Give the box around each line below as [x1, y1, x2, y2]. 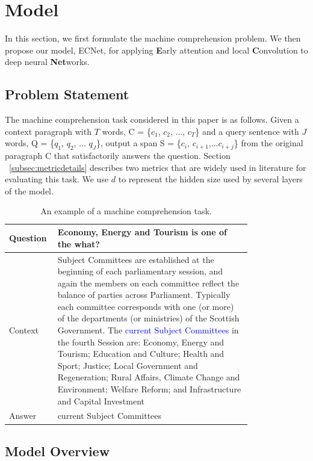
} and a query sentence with [195, 125, 299, 137]
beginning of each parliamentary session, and [57, 265, 223, 277]
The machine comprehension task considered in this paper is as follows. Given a [5, 113, 299, 126]
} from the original [234, 137, 303, 149]
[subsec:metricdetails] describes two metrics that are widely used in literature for [9, 161, 306, 173]
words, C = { [102, 125, 151, 137]
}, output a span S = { [96, 137, 181, 149]
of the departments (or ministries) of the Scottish [57, 312, 240, 324]
